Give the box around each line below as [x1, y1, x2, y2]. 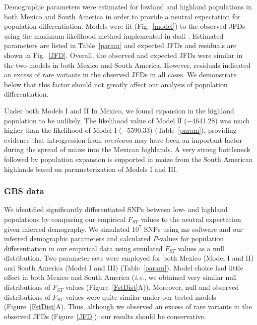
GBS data [4, 185, 44, 197]
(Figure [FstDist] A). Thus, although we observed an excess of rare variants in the [4, 301, 252, 312]
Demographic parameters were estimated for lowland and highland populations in [4, 1, 252, 11]
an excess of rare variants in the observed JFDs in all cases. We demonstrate [4, 69, 237, 80]
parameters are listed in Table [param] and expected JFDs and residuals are [4, 40, 237, 51]
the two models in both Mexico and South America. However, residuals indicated [4, 59, 251, 70]
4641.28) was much [192, 115, 250, 125]
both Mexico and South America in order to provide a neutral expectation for [4, 11, 241, 21]
